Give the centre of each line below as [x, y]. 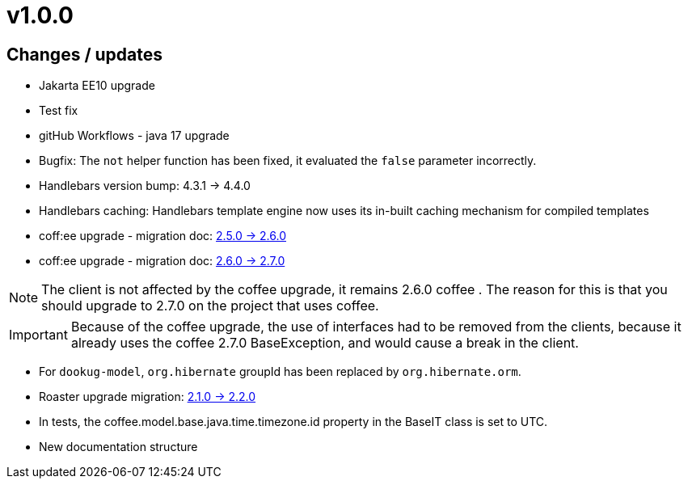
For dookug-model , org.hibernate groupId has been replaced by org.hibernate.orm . [280, 372]
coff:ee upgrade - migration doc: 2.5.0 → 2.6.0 [163, 236]
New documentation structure [118, 447]
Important [38, 335]
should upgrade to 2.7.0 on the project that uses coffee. [210, 306]
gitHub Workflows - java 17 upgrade [134, 136]
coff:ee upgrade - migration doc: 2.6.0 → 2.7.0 [162, 261]
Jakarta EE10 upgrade [97, 86]
